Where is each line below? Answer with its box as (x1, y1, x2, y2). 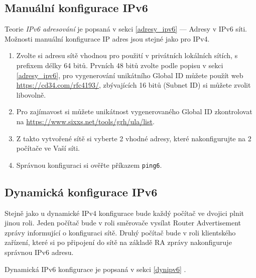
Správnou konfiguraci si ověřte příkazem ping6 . (16, 159, 162, 170)
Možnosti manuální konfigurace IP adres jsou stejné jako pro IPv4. (5, 33, 210, 44)
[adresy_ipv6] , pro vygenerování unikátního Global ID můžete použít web (16, 70, 243, 80)
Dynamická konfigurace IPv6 (5, 184, 158, 199)
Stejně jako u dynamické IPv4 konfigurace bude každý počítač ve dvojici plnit (5, 207, 244, 218)
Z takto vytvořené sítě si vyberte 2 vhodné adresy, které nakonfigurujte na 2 (16, 133, 251, 143)
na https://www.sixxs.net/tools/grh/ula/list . (16, 116, 155, 126)
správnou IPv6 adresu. (5, 246, 74, 257)
